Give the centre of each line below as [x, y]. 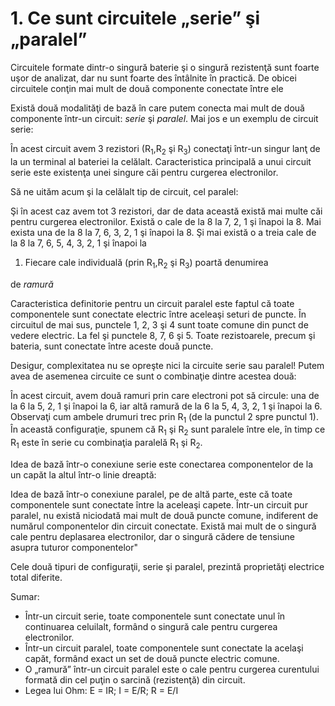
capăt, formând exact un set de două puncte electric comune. [152, 658]
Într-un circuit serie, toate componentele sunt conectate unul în [155, 616]
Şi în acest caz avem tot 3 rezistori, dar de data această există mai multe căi [166, 211]
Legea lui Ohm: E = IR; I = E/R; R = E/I [101, 690]
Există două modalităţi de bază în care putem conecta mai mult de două [157, 108]
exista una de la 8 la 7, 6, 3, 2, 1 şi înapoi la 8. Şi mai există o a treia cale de [163, 232]
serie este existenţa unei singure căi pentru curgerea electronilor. [144, 172]
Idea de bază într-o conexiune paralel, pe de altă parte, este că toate [151, 494]
